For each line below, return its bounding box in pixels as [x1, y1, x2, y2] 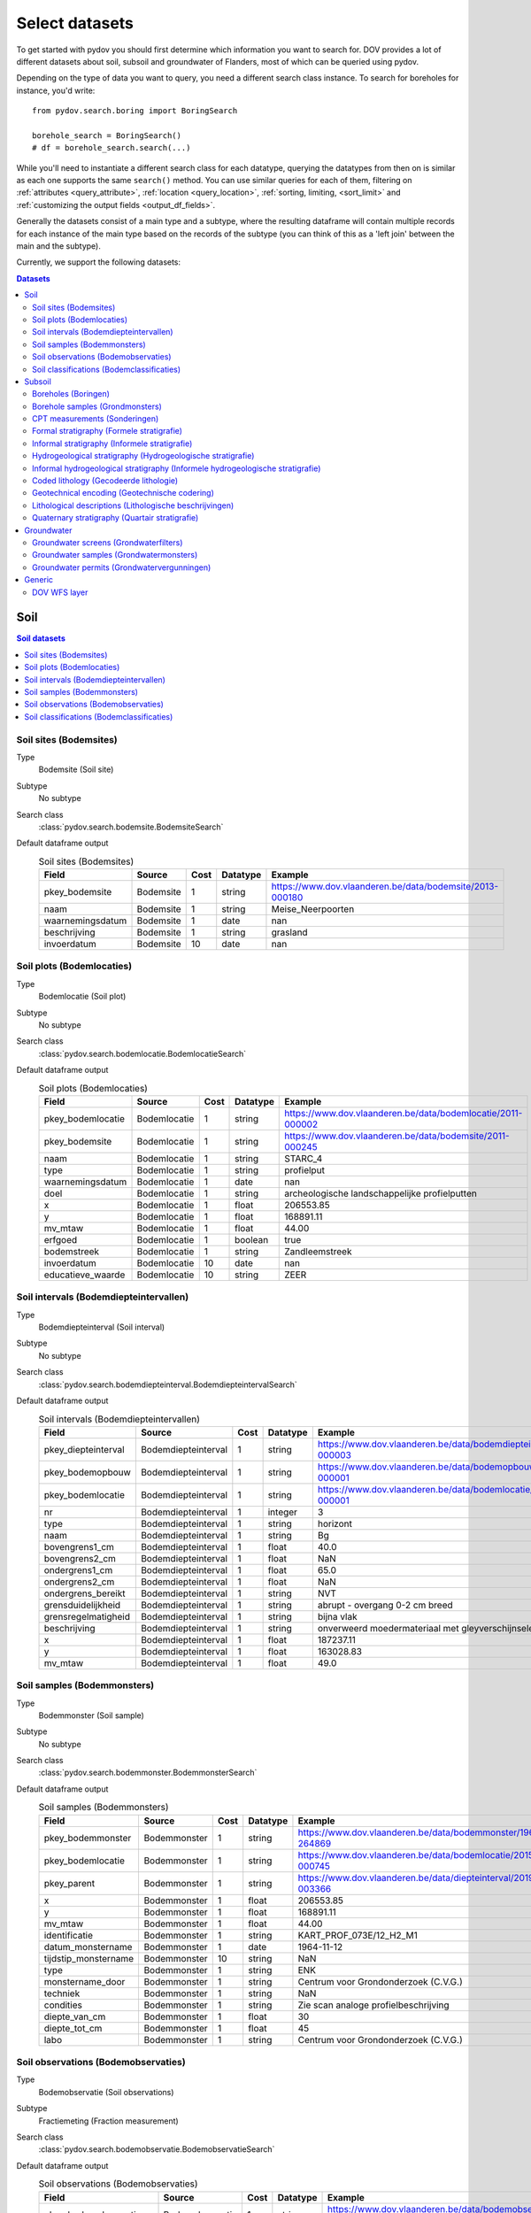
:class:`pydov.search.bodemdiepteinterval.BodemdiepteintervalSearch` [38, 1379, 298, 1390]
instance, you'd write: [16, 85, 96, 96]
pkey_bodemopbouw [43, 1466, 132, 1478]
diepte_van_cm [43, 2010, 106, 2023]
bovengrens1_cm [43, 1540, 115, 1553]
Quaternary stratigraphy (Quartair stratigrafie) [32, 513, 199, 523]
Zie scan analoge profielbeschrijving [297, 1999, 450, 2011]
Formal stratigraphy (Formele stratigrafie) [32, 426, 183, 436]
